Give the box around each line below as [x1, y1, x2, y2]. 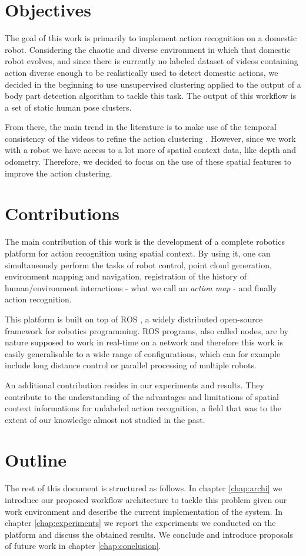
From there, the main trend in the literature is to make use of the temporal [5, 121, 277, 133]
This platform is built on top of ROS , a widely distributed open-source [5, 312, 263, 325]
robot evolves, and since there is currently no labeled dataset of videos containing [5, 55, 298, 67]
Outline [5, 448, 67, 472]
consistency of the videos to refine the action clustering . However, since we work [5, 132, 296, 144]
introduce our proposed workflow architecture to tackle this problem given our [5, 494, 287, 505]
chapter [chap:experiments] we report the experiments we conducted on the [5, 517, 276, 529]
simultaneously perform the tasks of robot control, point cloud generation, [5, 258, 272, 271]
